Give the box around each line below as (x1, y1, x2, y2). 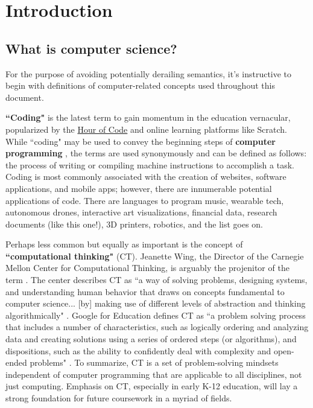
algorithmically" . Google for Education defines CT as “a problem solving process (5, 308, 306, 321)
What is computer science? (5, 39, 177, 57)
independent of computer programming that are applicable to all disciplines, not (5, 368, 302, 380)
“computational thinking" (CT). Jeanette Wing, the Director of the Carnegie (5, 249, 304, 262)
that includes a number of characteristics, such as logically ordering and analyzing (5, 320, 309, 333)
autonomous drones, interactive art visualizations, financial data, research (5, 206, 277, 218)
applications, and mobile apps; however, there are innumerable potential (5, 182, 272, 194)
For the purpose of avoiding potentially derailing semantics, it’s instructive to (5, 67, 292, 80)
